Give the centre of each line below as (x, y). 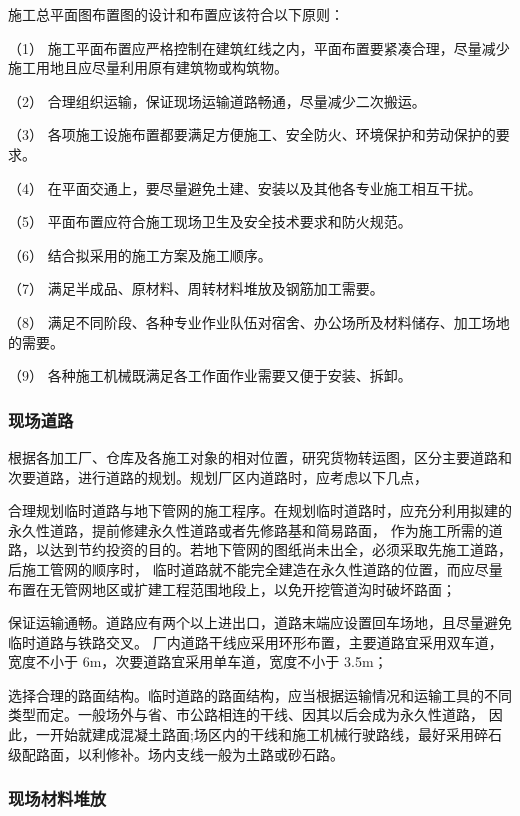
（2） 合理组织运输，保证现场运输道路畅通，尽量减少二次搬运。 (217, 100)
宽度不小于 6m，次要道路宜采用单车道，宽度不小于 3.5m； (198, 661)
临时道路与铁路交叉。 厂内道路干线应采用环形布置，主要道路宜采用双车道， (255, 641)
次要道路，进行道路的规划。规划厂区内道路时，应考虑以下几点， (218, 476)
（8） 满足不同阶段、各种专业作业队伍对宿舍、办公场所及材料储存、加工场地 (259, 321)
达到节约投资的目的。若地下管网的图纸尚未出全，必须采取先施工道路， (280, 549)
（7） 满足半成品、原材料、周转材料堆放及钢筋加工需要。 (196, 288)
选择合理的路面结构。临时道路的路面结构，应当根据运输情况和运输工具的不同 (260, 694)
